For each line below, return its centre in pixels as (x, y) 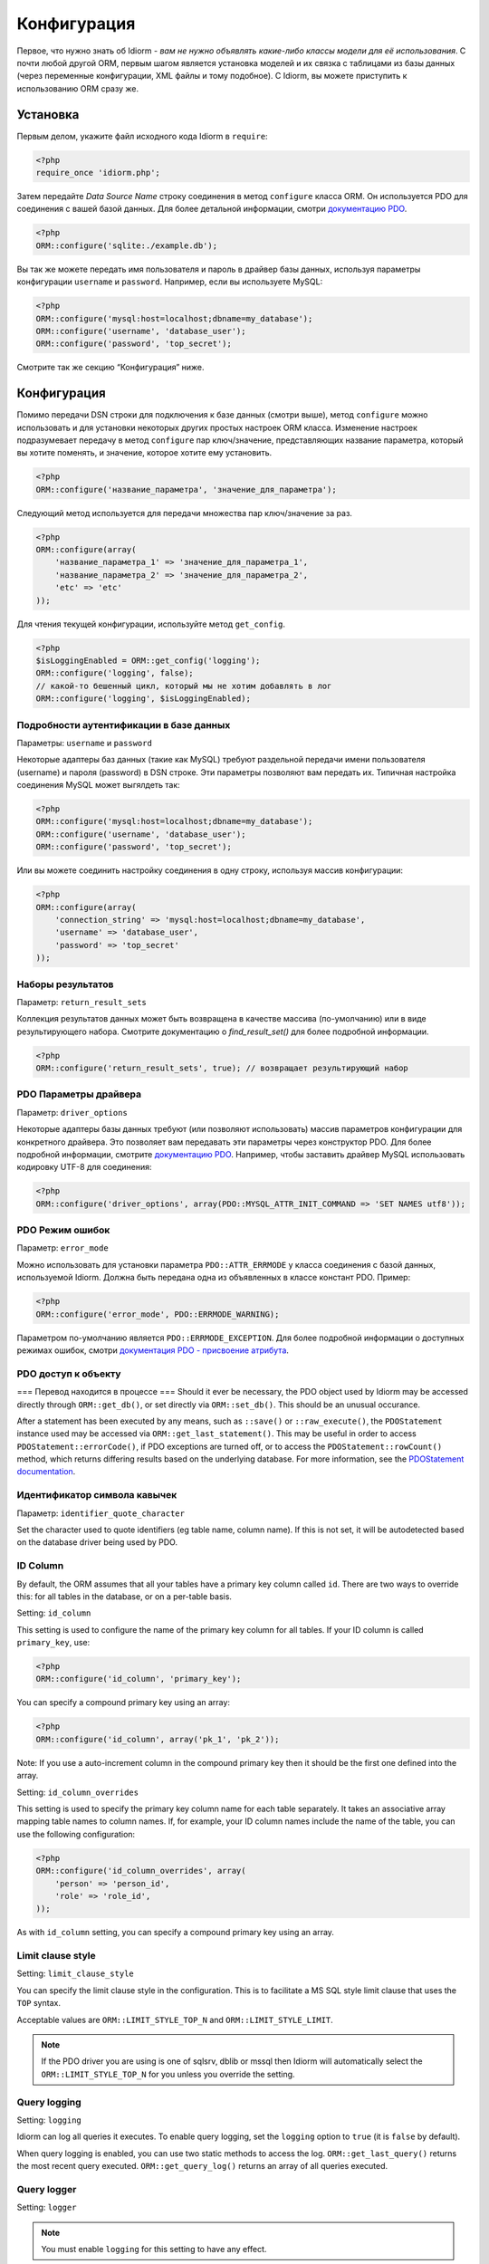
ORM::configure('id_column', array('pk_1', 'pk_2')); (158, 1739)
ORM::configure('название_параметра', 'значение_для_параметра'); (186, 489)
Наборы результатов (65, 984)
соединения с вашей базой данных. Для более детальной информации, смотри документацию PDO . (212, 209)
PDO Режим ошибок (63, 1230)
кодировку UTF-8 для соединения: (85, 1167)
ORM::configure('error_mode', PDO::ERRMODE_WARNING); (158, 1314)
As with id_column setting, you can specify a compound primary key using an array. (176, 1933)
